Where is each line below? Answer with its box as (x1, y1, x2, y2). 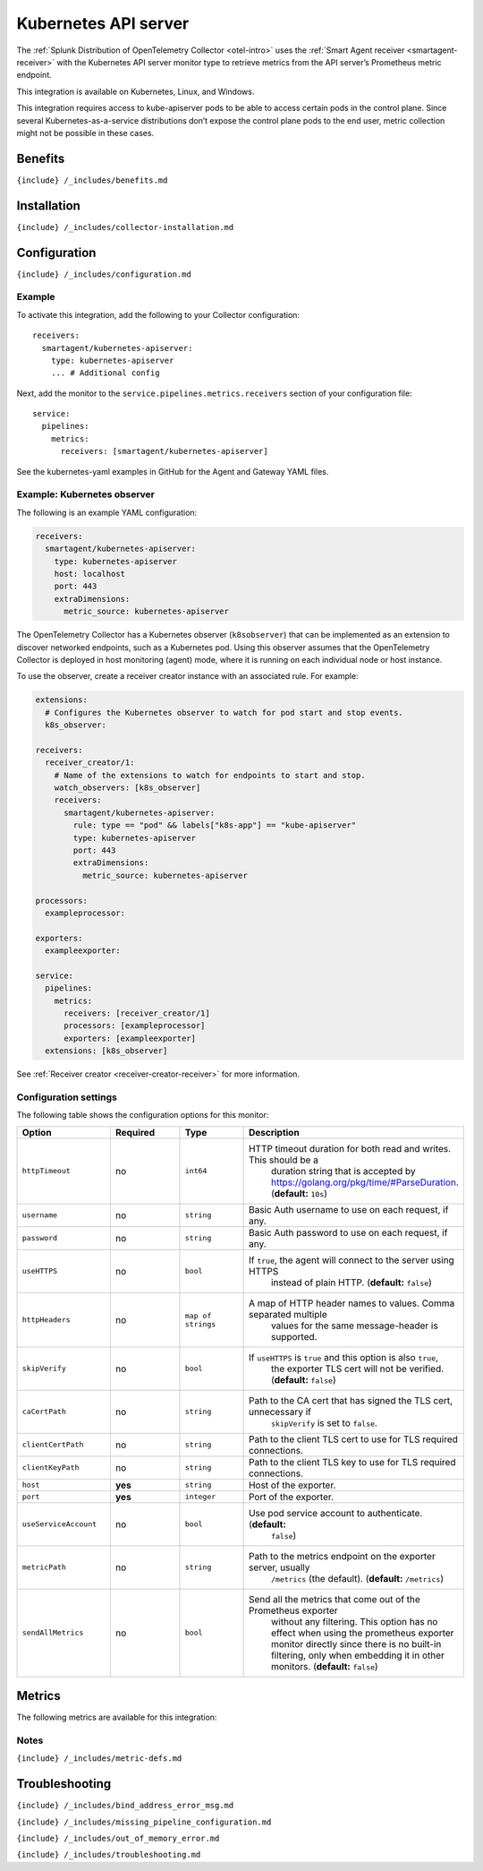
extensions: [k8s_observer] (45, 1046, 168, 1056)
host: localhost (54, 569, 125, 579)
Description (248, 1126, 300, 1138)
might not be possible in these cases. (16, 127, 155, 138)
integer (184, 1492, 216, 1502)
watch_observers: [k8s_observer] (54, 783, 201, 793)
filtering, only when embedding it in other (270, 1649, 445, 1661)
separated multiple (248, 1308, 328, 1320)
